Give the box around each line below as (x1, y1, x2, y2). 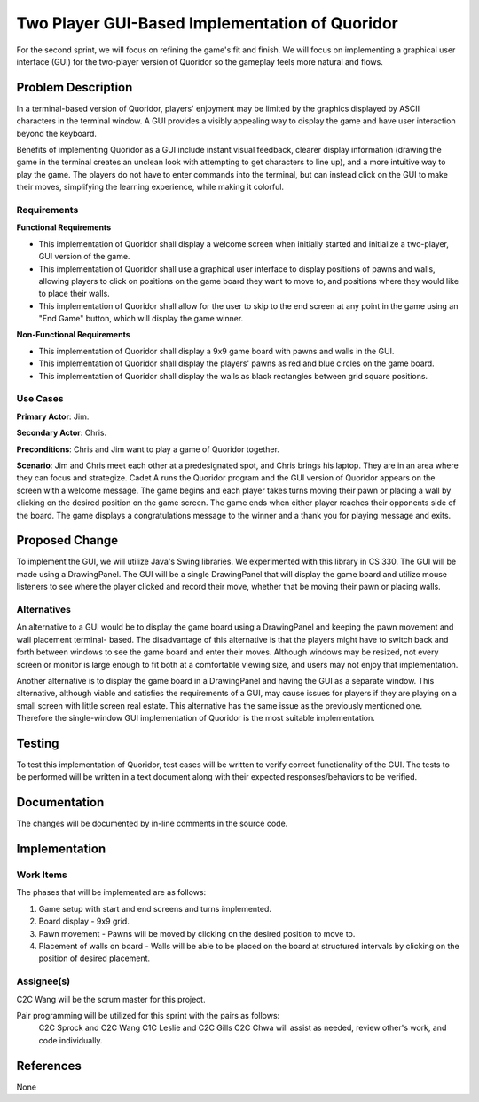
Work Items (16, 868, 67, 881)
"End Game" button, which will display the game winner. (38, 313, 244, 324)
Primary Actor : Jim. (16, 411, 90, 422)
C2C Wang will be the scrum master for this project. (16, 994, 206, 1004)
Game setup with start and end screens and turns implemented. (38, 903, 272, 914)
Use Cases (16, 392, 64, 405)
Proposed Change (16, 533, 119, 548)
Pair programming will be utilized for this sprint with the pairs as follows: (16, 1010, 280, 1020)
